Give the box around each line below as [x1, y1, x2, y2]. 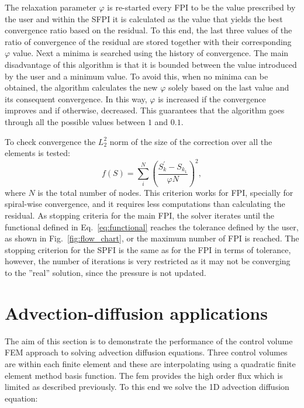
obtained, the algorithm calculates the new [5, 81, 158, 94]
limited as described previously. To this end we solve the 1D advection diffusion [5, 381, 289, 393]
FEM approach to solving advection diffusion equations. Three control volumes [5, 346, 288, 358]
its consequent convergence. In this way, [5, 92, 147, 105]
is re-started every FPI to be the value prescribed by [107, 1, 296, 13]
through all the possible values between [5, 115, 146, 127]
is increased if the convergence [158, 92, 266, 105]
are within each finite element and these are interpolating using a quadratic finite [5, 357, 296, 369]
